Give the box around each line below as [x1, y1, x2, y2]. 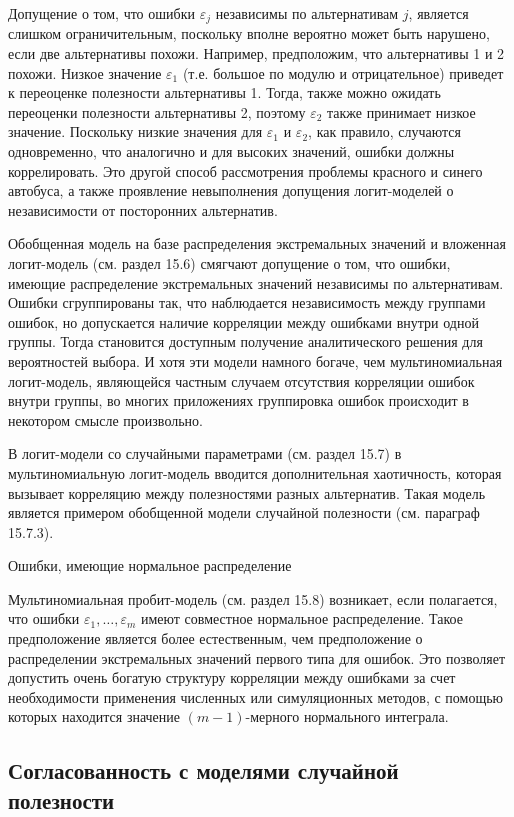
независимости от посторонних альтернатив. [8, 199, 278, 220]
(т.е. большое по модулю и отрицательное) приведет [182, 62, 504, 83]
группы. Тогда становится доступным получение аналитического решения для [8, 331, 483, 352]
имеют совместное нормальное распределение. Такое [140, 608, 463, 629]
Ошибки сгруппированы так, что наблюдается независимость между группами [8, 292, 486, 313]
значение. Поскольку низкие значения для [8, 121, 263, 142]
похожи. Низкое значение [8, 62, 162, 83]
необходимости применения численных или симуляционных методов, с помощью [8, 686, 504, 707]
